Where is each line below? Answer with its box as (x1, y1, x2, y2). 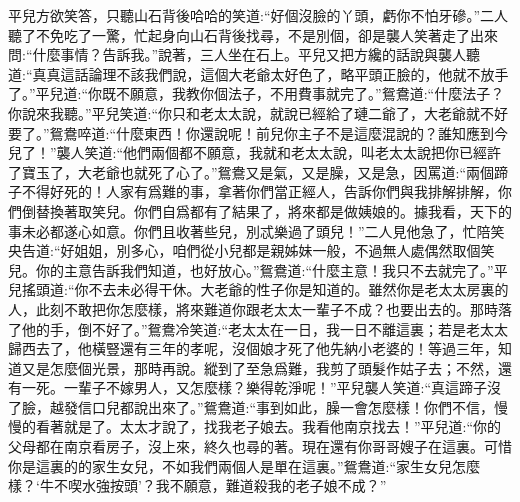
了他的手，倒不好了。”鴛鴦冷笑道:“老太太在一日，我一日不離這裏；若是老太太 (8, 318, 509, 339)
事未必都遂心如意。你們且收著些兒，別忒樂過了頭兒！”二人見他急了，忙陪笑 (8, 220, 505, 241)
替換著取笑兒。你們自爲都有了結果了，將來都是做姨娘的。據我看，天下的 (35, 200, 512, 221)
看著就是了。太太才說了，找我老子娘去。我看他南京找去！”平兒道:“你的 (35, 416, 502, 437)
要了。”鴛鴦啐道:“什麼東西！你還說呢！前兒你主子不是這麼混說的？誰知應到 (8, 122, 495, 143)
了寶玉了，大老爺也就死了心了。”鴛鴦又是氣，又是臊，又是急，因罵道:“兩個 (8, 161, 495, 182)
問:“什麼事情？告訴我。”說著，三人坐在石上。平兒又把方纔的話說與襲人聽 (8, 44, 481, 65)
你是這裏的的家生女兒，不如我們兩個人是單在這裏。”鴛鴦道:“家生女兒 (8, 455, 453, 476)
